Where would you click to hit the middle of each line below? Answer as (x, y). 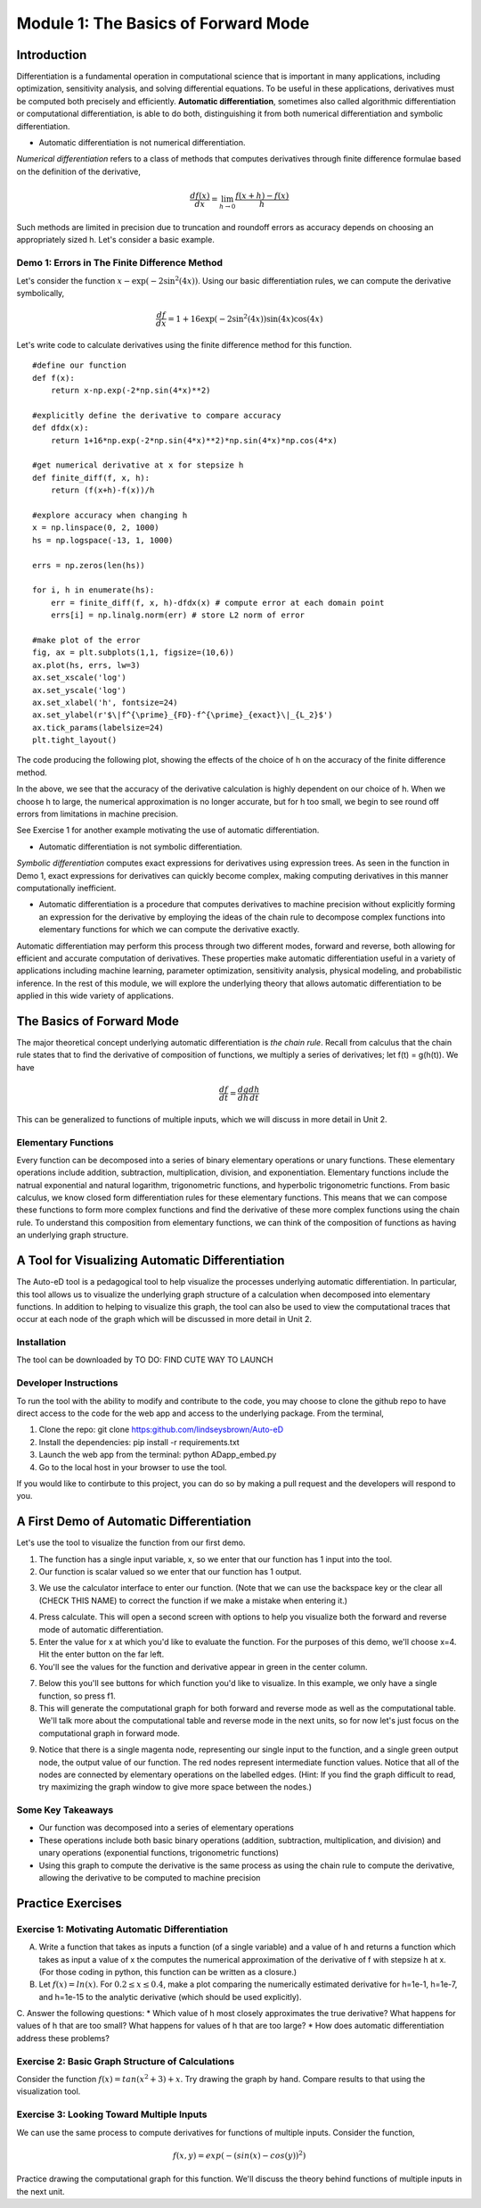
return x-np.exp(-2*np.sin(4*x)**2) (130, 391)
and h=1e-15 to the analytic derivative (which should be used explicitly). (170, 1997)
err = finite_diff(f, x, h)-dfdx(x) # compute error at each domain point (217, 603)
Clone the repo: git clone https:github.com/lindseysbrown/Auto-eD (161, 1430)
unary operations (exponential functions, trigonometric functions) (159, 1853)
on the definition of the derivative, (79, 171)
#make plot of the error (86, 640)
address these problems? (63, 2038)
